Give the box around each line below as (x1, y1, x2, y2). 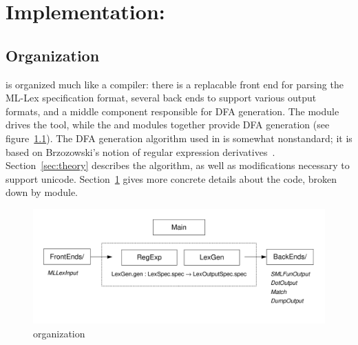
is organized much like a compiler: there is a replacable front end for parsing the (6, 77, 344, 91)
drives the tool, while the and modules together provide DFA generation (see (6, 117, 330, 132)
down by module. (6, 185, 78, 199)
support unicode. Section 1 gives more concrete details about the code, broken (6, 171, 337, 186)
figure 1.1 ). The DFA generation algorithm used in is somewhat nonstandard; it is (6, 130, 352, 145)
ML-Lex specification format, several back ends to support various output (6, 90, 317, 105)
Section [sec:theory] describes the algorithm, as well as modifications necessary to (6, 158, 350, 172)
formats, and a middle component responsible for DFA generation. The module (6, 103, 339, 118)
